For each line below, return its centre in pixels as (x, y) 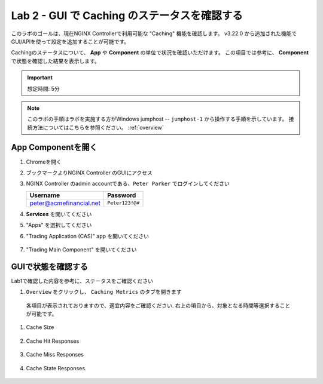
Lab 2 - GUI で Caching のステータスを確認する (127, 16)
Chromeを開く (44, 162)
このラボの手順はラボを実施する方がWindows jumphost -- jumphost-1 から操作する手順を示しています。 (157, 119)
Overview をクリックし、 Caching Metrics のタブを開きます (104, 292)
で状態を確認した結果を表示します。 (55, 61)
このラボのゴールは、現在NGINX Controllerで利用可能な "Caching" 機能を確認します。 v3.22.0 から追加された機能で (154, 33)
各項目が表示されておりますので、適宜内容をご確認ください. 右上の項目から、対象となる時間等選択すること (158, 305)
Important (40, 78)
